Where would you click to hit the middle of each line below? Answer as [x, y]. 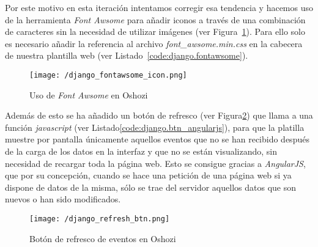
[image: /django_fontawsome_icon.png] [108, 75]
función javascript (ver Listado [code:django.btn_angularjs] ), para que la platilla [155, 127]
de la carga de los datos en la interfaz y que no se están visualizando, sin [141, 151]
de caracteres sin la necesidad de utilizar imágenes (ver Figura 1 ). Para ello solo [155, 31]
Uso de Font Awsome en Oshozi [89, 94]
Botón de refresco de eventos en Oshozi [103, 238]
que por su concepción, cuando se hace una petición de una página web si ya [148, 175]
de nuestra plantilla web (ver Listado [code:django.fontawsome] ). [127, 55]
